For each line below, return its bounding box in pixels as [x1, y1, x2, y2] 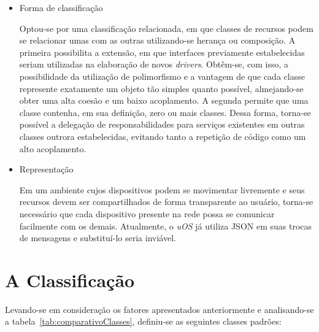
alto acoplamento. [19, 142, 86, 155]
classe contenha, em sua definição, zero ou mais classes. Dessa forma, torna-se [19, 106, 311, 118]
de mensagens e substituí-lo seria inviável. [19, 231, 176, 244]
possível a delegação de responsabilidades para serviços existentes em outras [19, 118, 305, 131]
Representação [19, 163, 74, 176]
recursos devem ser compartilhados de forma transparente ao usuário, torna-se [19, 195, 313, 208]
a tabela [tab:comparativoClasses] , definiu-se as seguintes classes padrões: [5, 315, 282, 328]
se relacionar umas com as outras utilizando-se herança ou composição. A [19, 34, 296, 47]
